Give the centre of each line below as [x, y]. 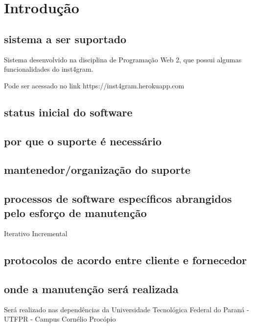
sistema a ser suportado [65, 39]
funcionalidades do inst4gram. [49, 69]
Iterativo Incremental [36, 233]
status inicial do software [68, 112]
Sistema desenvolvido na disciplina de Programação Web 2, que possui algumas [123, 59]
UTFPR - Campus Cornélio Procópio [60, 319]
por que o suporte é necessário [83, 141]
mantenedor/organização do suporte [97, 170]
